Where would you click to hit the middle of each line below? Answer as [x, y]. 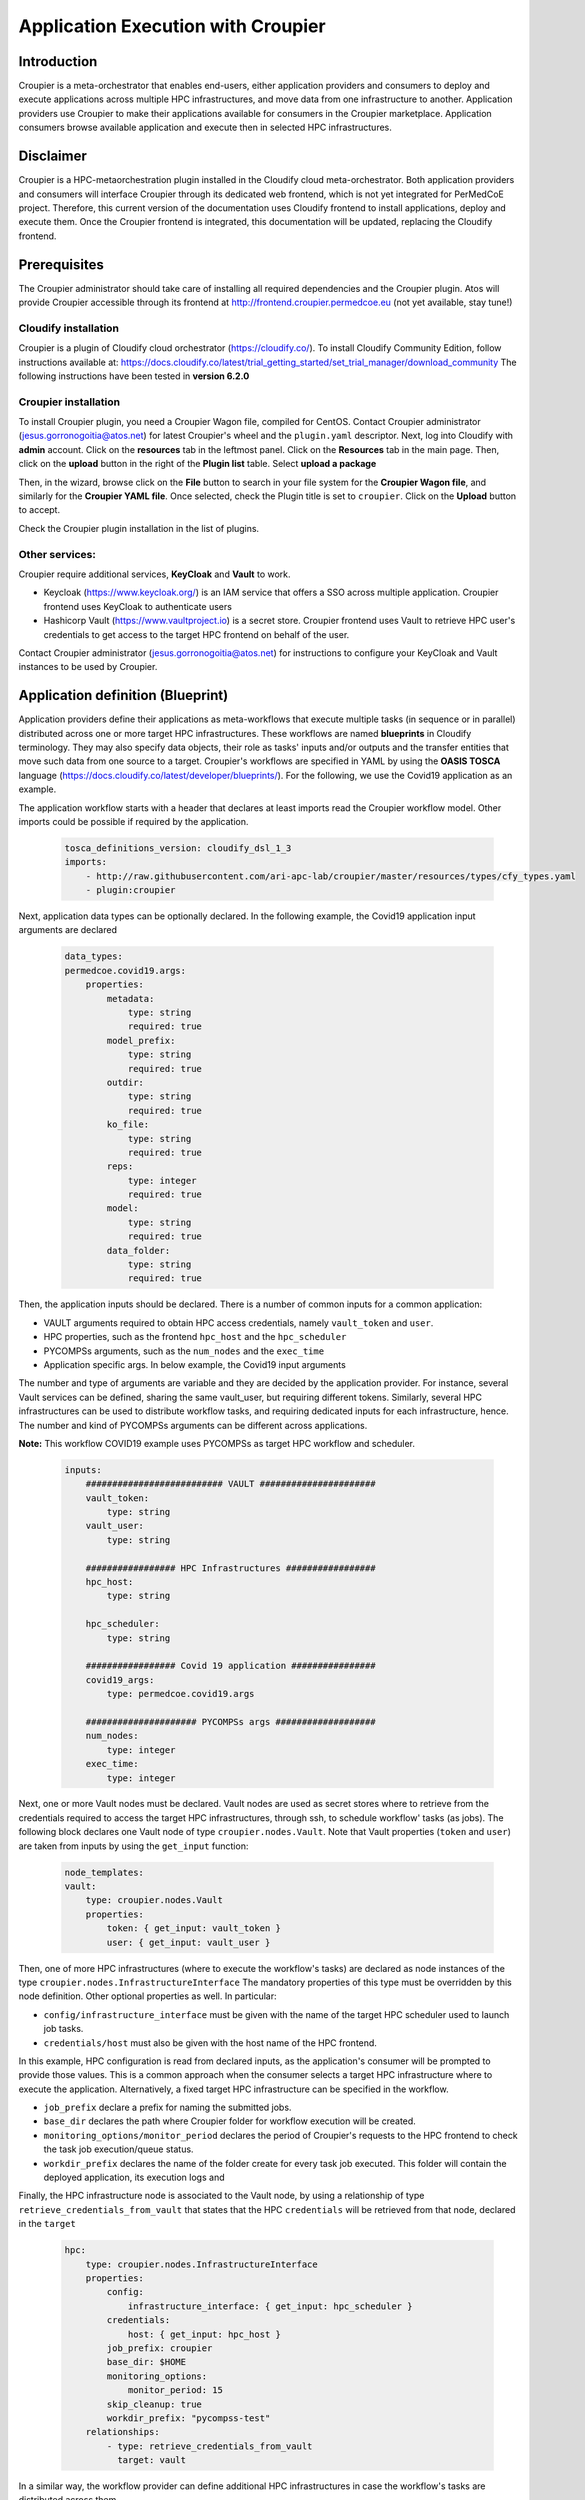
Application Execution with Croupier [172, 26]
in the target [47, 2224]
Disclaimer [52, 156]
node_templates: [104, 1872]
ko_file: [128, 1124]
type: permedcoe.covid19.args [180, 1694]
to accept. [39, 510]
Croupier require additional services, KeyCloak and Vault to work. [154, 574]
